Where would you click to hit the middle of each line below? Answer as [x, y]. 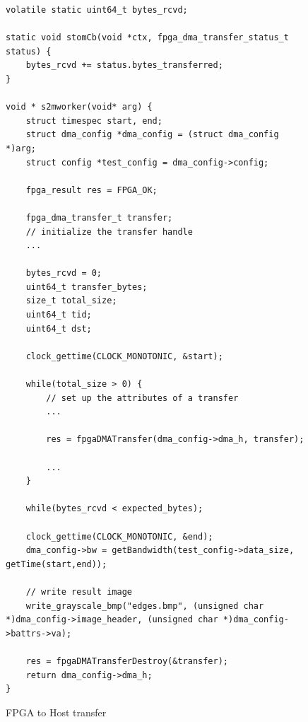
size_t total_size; [71, 301]
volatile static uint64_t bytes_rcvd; [97, 10]
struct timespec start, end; [94, 121]
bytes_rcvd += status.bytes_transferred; [124, 65]
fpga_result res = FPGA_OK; [91, 190]
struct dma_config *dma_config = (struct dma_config [152, 135]
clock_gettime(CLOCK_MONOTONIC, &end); [119, 536]
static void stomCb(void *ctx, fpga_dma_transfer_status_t [147, 38]
